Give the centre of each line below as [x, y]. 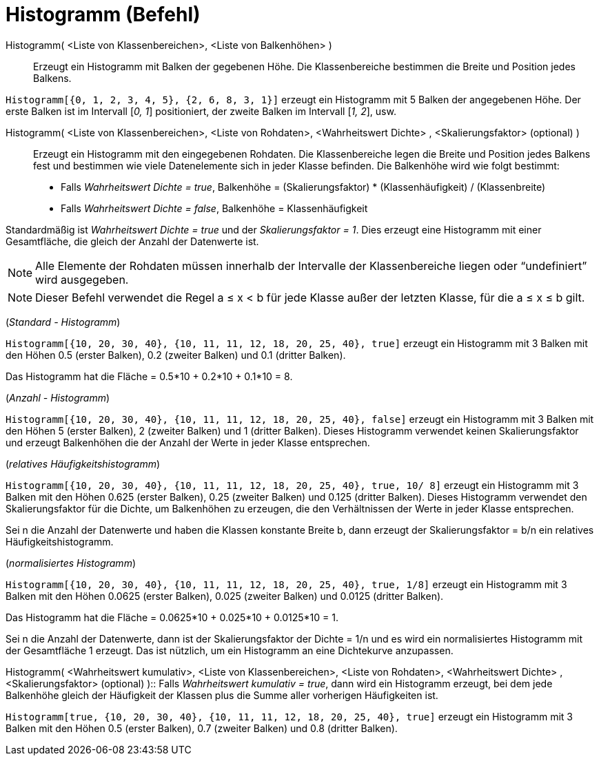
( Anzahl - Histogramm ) [58, 397]
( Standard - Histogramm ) [63, 322]
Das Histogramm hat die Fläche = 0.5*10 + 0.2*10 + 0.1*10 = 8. [149, 376]
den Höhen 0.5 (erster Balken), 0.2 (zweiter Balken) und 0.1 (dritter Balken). [176, 355]
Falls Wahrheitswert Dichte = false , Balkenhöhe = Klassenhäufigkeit [214, 208]
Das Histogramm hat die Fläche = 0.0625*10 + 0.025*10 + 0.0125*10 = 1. [172, 617]
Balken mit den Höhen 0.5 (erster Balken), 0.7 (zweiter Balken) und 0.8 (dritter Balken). [202, 728]
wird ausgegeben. [82, 279]
